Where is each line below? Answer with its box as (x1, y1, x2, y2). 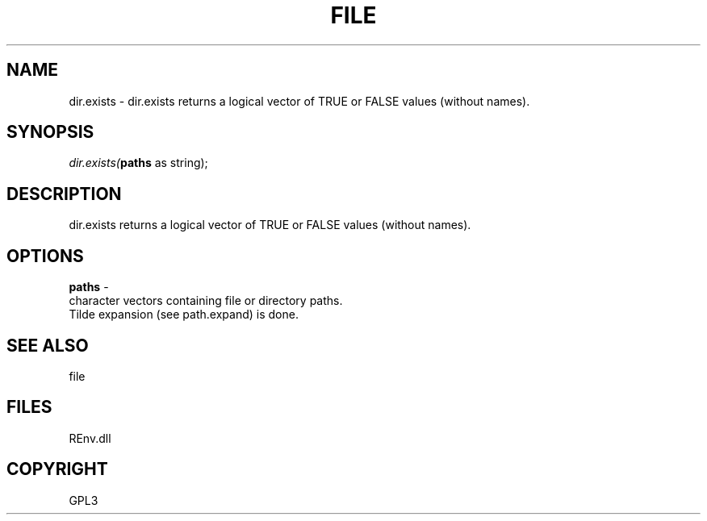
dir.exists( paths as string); (69, 156, 208, 170)
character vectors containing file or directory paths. (69, 294, 343, 308)
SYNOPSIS (6, 122, 94, 143)
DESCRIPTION (6, 183, 122, 204)
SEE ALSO (6, 335, 89, 356)
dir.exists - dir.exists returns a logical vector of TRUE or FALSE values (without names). (69, 94, 530, 108)
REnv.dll (69, 431, 111, 445)
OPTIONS (6, 245, 84, 266)
